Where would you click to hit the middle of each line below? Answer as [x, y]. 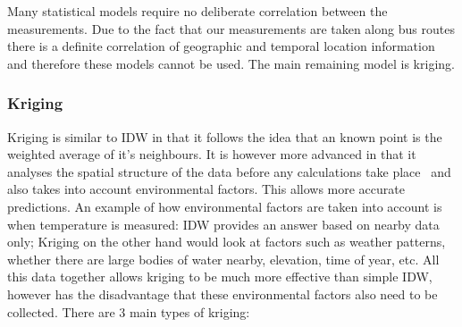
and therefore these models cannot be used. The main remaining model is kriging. [231, 63]
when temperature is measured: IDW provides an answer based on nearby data [223, 224]
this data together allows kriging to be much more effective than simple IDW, [220, 277]
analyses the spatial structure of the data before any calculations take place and [229, 171]
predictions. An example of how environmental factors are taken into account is [225, 206]
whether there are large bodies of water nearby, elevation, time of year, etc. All [223, 259]
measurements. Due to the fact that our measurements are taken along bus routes [231, 28]
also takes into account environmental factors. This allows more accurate [206, 189]
